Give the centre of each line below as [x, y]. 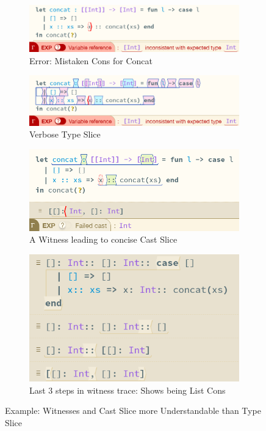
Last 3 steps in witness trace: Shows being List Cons [128, 390]
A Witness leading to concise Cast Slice [103, 239]
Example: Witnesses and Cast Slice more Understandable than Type [133, 411]
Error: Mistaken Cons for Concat [91, 60]
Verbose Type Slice [65, 134]
